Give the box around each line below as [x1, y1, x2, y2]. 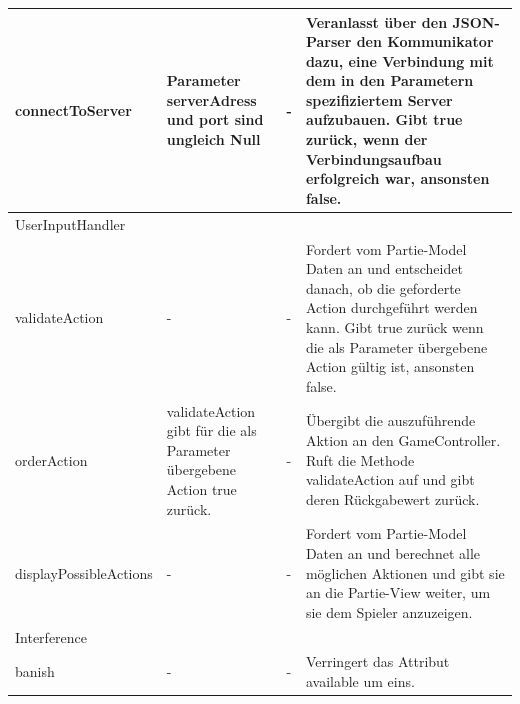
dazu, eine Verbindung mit [305, 50, 494, 71]
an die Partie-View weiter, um [305, 582, 491, 603]
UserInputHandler [15, 213, 126, 234]
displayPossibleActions [15, 562, 153, 583]
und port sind [166, 109, 264, 130]
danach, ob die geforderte [305, 277, 461, 298]
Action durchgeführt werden [305, 297, 478, 318]
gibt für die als [166, 420, 257, 441]
